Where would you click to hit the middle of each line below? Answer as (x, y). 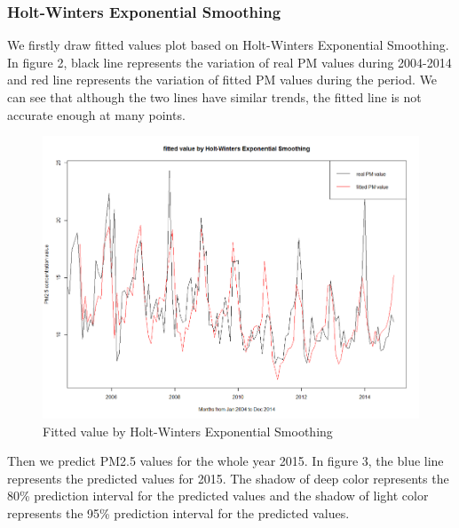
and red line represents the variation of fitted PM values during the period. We (222, 80)
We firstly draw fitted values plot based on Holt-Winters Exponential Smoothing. (228, 45)
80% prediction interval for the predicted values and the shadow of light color (218, 496)
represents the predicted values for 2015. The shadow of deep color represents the (228, 478)
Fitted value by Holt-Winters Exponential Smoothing (188, 431)
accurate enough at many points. (96, 114)
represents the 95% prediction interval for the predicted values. (178, 513)
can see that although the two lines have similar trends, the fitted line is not (214, 97)
